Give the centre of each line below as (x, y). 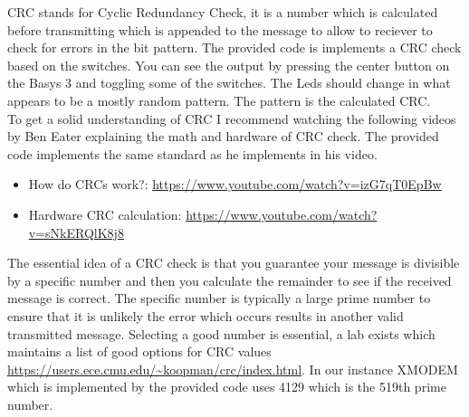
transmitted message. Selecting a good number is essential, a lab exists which (221, 333)
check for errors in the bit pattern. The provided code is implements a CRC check (234, 47)
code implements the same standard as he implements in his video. (192, 153)
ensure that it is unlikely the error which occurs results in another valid (206, 315)
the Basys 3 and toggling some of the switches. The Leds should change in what (229, 83)
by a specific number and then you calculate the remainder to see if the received (230, 280)
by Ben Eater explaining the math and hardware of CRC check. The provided (223, 136)
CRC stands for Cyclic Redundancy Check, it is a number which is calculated (223, 12)
